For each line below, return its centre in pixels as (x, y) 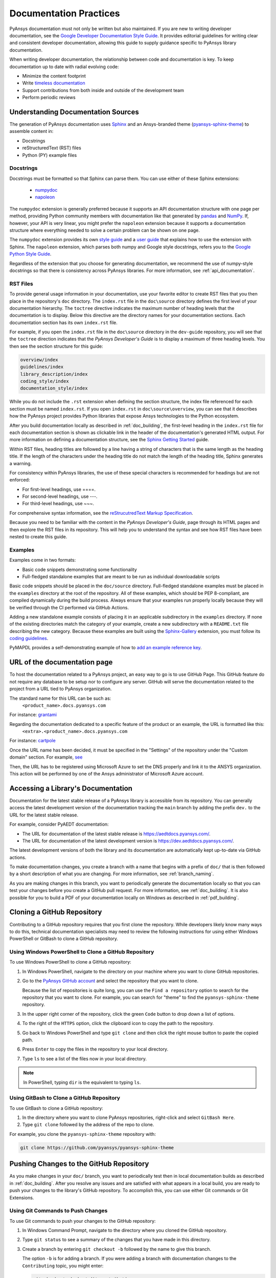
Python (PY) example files (50, 155)
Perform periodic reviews (49, 98)
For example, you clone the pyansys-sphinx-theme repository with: (83, 1134)
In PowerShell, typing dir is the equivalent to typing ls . (82, 1082)
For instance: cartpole (32, 741)
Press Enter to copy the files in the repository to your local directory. (95, 1049)
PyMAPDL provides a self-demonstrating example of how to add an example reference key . (106, 648)
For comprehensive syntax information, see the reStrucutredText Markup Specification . (101, 513)
